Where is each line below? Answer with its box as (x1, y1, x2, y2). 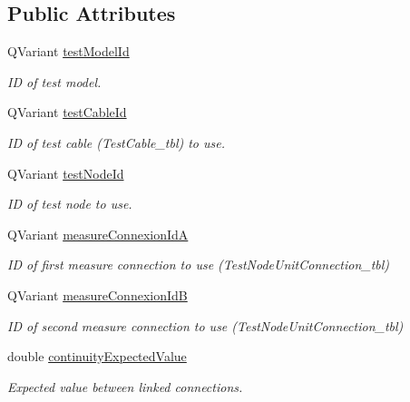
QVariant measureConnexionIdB (7, 285, 188, 304)
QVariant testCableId (7, 103, 127, 122)
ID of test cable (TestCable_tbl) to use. (7, 132, 226, 152)
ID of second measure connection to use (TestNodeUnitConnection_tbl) (7, 316, 404, 335)
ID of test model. (7, 72, 102, 91)
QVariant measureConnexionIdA (7, 224, 189, 243)
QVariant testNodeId (7, 163, 124, 182)
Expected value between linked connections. (7, 377, 243, 396)
